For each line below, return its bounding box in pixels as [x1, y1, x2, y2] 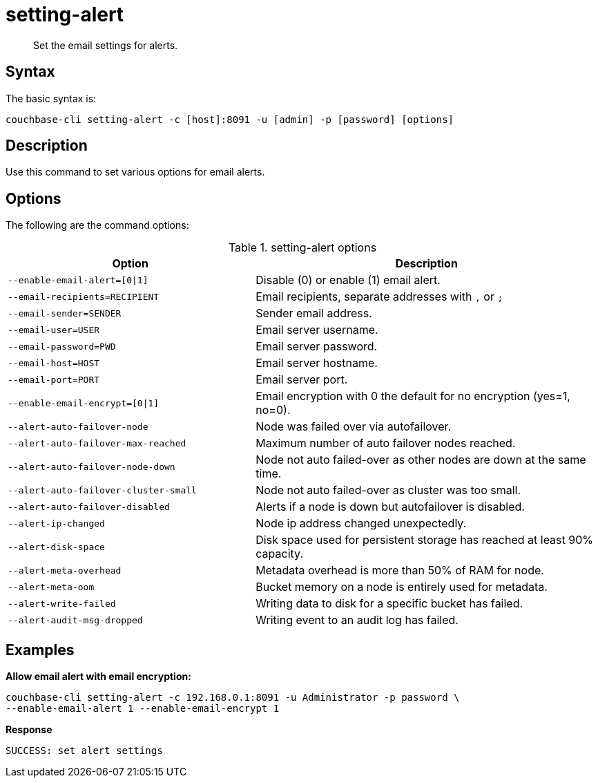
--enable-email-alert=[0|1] [8, 274, 148, 285]
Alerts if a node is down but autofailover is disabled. [255, 500, 525, 514]
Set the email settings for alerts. [33, 39, 178, 51]
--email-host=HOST [8, 357, 100, 368]
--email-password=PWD [8, 341, 116, 352]
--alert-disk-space [8, 541, 105, 552]
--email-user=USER [8, 324, 100, 335]
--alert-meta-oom [8, 581, 95, 592]
